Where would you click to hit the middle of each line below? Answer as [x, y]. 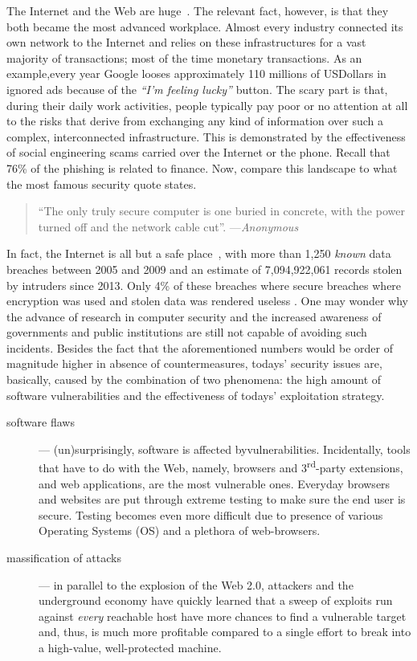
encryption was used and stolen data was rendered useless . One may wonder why [207, 301]
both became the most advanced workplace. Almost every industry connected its [205, 26]
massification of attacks [64, 558]
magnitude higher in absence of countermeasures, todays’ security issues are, [194, 363]
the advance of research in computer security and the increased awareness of [194, 316]
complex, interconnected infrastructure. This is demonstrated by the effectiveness [206, 136]
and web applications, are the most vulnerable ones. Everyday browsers [215, 483]
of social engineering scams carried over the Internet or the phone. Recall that [198, 152]
